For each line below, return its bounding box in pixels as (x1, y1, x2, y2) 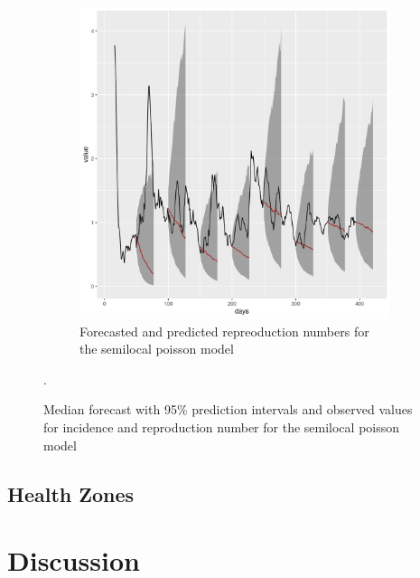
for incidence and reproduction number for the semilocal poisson (43, 417, 400, 436)
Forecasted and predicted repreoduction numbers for (79, 321, 369, 340)
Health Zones (7, 479, 135, 507)
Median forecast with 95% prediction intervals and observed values (43, 400, 413, 419)
